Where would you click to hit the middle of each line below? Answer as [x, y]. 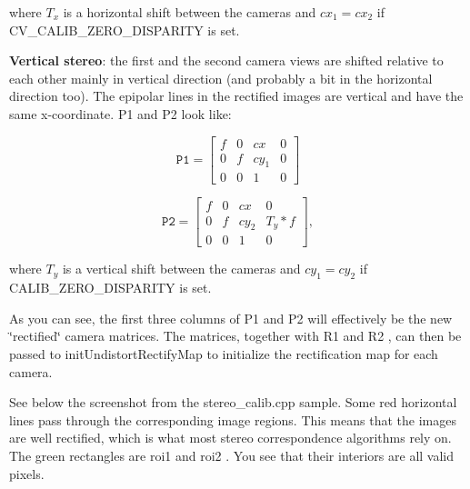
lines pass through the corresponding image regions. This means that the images [233, 419]
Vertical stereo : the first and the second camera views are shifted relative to [226, 60]
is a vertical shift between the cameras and [181, 269]
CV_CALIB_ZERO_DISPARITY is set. [125, 30]
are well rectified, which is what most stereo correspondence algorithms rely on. [230, 438]
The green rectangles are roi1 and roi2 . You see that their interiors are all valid [232, 455]
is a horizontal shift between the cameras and [190, 12]
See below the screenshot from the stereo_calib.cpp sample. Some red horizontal [233, 402]
